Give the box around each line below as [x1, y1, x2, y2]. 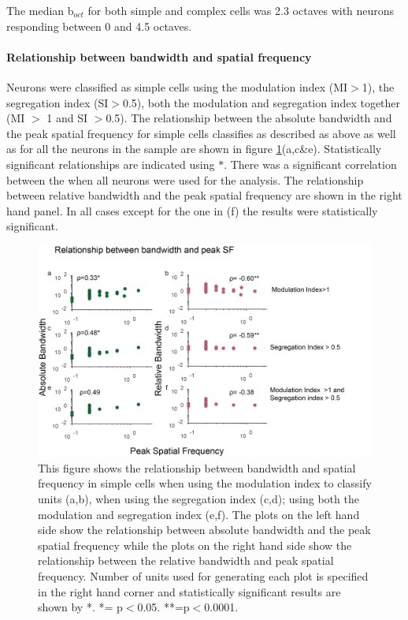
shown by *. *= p [38, 599, 123, 615]
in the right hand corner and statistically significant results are [38, 583, 341, 599]
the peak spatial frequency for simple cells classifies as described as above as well [6, 125, 396, 141]
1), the [362, 78, 395, 95]
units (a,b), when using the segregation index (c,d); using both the [38, 491, 359, 507]
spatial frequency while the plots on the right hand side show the [38, 536, 352, 553]
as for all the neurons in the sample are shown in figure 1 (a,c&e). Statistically [6, 140, 382, 157]
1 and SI [46, 110, 88, 126]
